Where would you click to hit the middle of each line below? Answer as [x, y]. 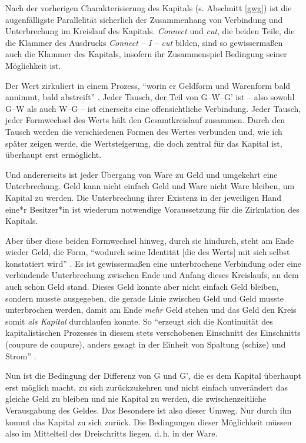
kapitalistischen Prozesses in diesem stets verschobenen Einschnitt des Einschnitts [153, 333]
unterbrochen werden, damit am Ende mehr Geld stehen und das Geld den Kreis [151, 310]
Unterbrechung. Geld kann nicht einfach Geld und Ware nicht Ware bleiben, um [150, 186]
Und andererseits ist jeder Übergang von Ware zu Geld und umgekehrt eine [142, 174]
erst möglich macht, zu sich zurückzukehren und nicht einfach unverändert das [147, 387]
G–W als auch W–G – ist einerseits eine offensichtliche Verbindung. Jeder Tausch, [153, 108]
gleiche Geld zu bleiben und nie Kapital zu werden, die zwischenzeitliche [136, 399]
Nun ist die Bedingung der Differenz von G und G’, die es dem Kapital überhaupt [153, 376]
